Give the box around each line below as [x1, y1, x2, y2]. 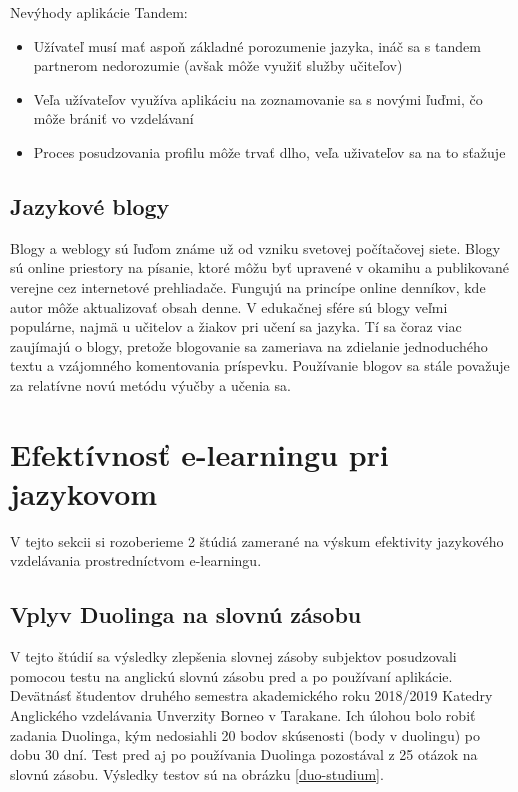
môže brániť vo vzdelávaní [33, 108, 194, 129]
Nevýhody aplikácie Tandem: [10, 2, 188, 22]
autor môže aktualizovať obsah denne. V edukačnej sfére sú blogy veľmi [10, 296, 448, 317]
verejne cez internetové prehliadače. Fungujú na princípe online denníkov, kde [10, 276, 486, 297]
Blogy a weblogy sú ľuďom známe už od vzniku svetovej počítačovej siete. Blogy [10, 237, 501, 258]
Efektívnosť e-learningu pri [10, 433, 389, 474]
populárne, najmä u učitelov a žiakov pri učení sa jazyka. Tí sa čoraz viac [10, 316, 462, 337]
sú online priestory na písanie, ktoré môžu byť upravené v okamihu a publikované [10, 257, 509, 278]
